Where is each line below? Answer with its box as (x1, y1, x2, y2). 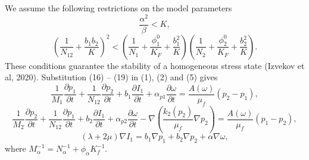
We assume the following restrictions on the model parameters (5, 2, 232, 14)
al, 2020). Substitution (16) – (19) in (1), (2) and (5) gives (5, 71, 218, 83)
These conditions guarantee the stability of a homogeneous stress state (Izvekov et (5, 59, 305, 71)
